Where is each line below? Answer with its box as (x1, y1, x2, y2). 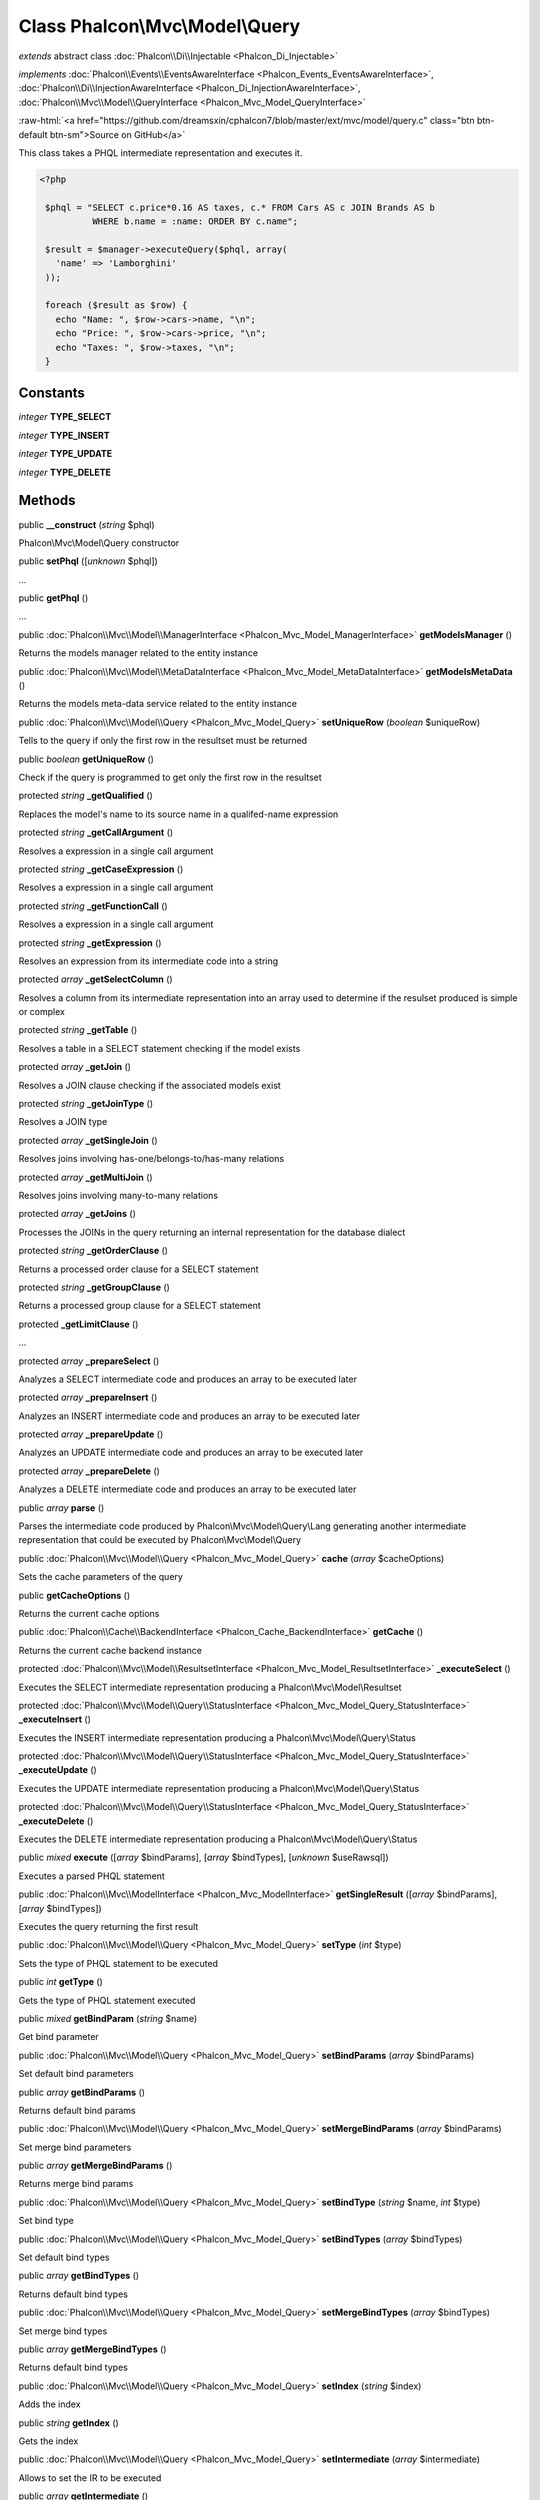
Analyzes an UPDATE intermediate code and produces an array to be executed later (18, 1446, 364, 1459)
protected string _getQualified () (18, 790, 154, 802)
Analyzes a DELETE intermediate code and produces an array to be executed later (18, 1483, 357, 1495)
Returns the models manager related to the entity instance (18, 647, 259, 659)
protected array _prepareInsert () (18, 1391, 158, 1404)
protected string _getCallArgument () (18, 826, 174, 839)
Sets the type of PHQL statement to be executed (18, 1957, 219, 1969)
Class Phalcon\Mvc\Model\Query (18, 15, 301, 37)
